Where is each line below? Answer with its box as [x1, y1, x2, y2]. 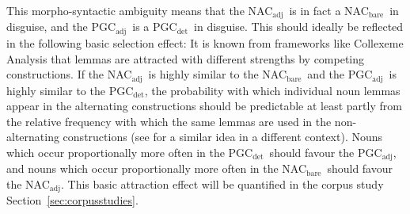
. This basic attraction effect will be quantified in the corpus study [60, 175, 384, 192]
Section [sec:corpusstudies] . [6, 192, 139, 208]
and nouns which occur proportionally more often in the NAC [6, 160, 307, 177]
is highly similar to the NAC [148, 66, 287, 82]
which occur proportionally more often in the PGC [6, 143, 253, 160]
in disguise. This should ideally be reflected [194, 18, 404, 35]
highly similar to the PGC [6, 82, 134, 98]
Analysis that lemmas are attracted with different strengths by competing [6, 50, 365, 67]
